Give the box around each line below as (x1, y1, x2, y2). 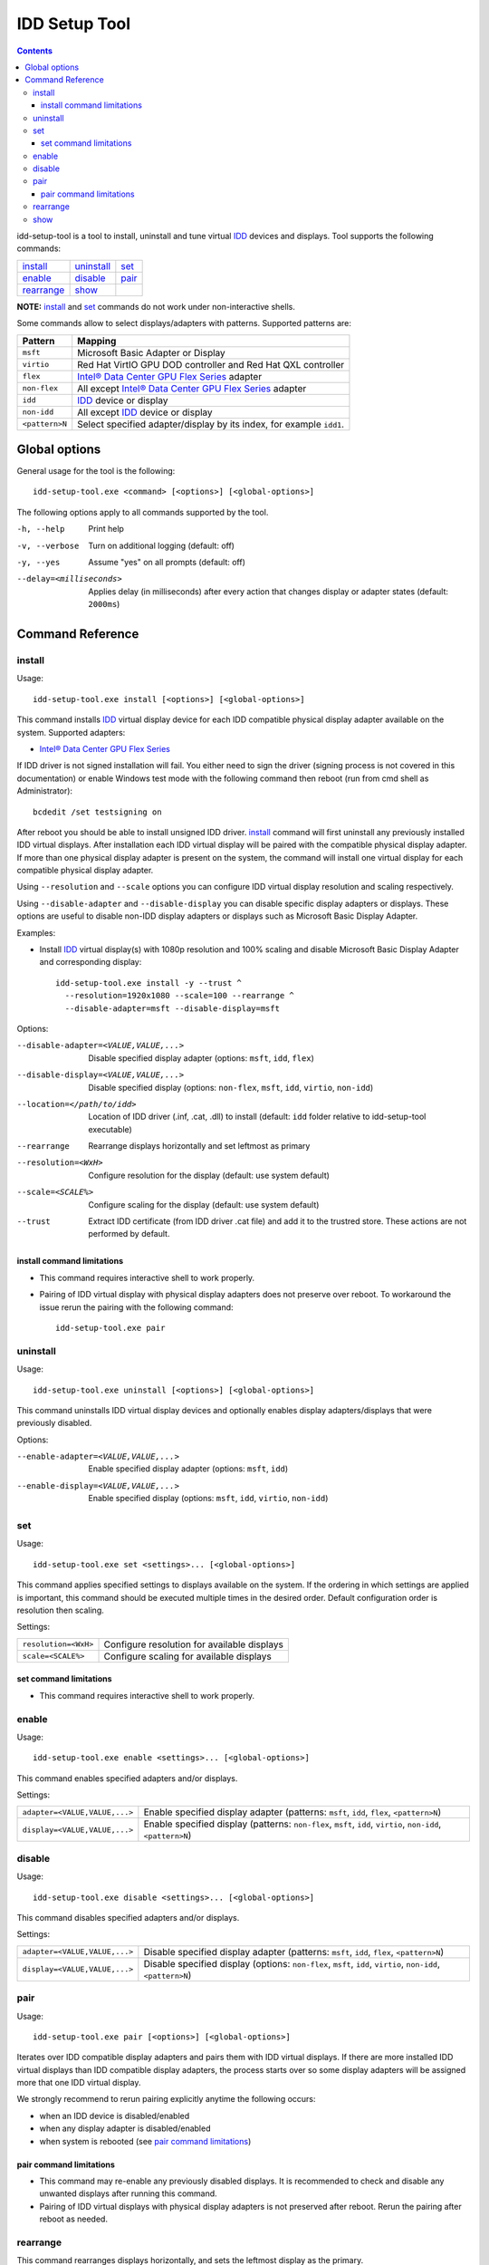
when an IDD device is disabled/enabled (39, 2110, 190, 2121)
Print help (88, 524, 124, 535)
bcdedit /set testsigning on (33, 806, 162, 817)
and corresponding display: (39, 957, 142, 968)
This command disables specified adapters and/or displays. (16, 1912, 240, 1923)
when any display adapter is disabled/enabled (39, 2123, 211, 2134)
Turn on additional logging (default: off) (88, 540, 235, 551)
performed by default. (88, 1229, 170, 1239)
